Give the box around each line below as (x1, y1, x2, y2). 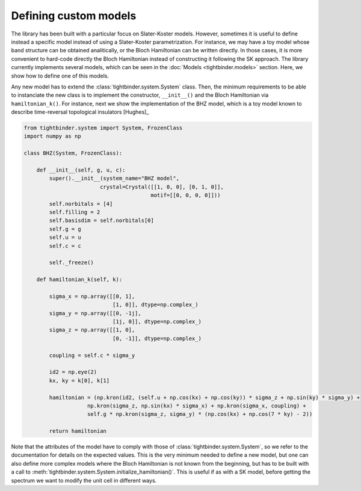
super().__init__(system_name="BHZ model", (49, 175, 180, 182)
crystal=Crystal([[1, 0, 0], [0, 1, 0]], (99, 184, 224, 190)
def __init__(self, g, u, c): (36, 167, 126, 173)
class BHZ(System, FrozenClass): (23, 150, 123, 156)
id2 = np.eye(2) (49, 369, 97, 375)
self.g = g (49, 226, 81, 232)
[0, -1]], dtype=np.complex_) (112, 335, 202, 342)
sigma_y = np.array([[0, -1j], (49, 310, 141, 317)
